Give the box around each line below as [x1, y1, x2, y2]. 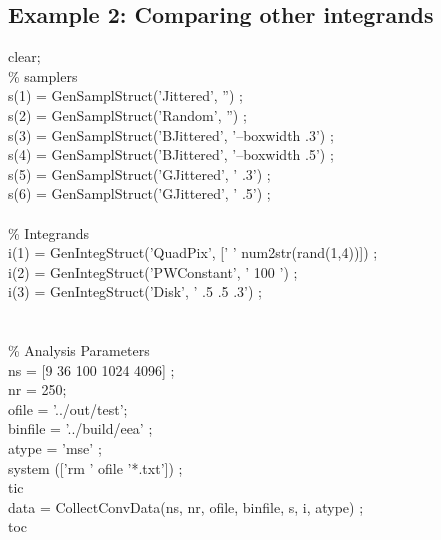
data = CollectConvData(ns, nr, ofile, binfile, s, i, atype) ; [8, 496, 364, 517]
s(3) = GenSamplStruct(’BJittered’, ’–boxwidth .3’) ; [8, 124, 334, 145]
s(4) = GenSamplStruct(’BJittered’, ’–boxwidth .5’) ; [8, 144, 334, 165]
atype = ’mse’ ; [8, 438, 102, 459]
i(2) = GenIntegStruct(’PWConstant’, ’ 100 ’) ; [8, 261, 298, 282]
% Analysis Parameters [8, 340, 150, 361]
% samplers [8, 65, 78, 86]
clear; [8, 46, 41, 67]
